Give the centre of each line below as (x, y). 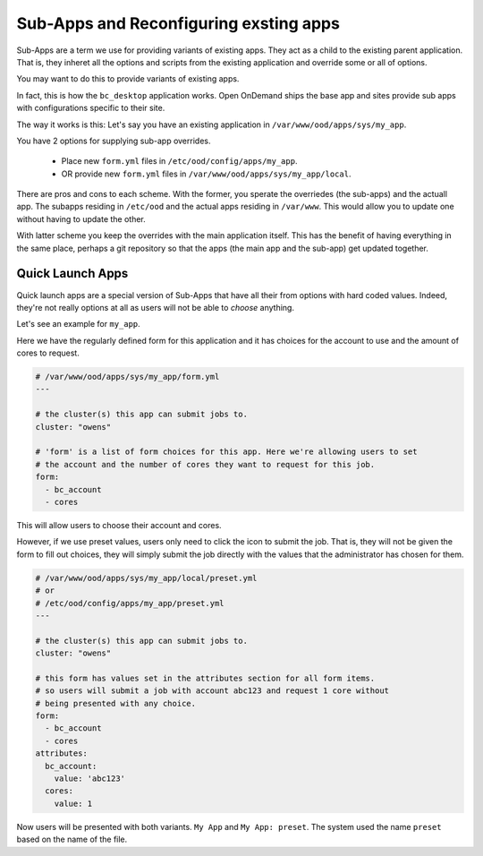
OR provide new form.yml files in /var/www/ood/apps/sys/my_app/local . (206, 174)
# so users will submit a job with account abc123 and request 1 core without (212, 691)
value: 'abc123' (89, 778)
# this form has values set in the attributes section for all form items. (205, 678)
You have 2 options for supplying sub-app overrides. (114, 141)
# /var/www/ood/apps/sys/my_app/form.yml (127, 377)
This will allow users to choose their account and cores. (119, 525)
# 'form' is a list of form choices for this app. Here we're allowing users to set (226, 452)
